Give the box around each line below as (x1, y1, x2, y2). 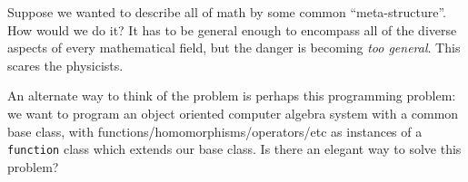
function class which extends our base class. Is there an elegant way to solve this (7, 139, 462, 158)
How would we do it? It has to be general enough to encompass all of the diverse (7, 20, 457, 39)
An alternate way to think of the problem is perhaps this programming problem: (7, 86, 456, 105)
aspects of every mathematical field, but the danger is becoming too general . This (7, 38, 461, 57)
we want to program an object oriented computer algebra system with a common (7, 103, 459, 122)
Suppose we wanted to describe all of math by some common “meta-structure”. (7, 3, 446, 21)
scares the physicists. (7, 55, 124, 74)
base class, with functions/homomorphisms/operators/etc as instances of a (7, 121, 423, 140)
